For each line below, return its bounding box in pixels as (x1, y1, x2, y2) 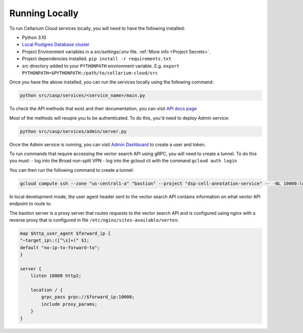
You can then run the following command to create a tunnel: (9, 167, 134, 173)
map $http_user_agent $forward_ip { (20, 230, 111, 236)
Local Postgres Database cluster (22, 41, 90, 47)
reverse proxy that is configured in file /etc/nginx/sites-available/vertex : (9, 217, 179, 223)
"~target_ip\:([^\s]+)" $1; (20, 237, 89, 244)
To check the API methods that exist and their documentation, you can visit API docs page (9, 106, 197, 112)
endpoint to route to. (9, 201, 53, 207)
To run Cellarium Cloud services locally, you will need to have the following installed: (9, 25, 185, 31)
